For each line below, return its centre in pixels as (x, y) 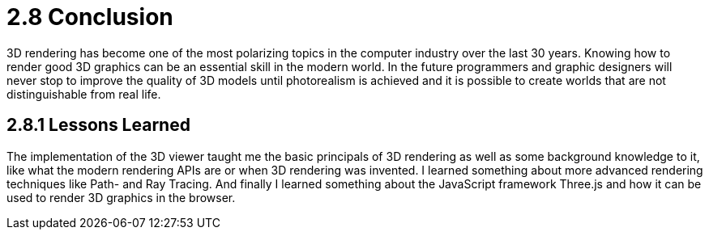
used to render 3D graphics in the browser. (121, 197)
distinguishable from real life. (84, 94)
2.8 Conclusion (90, 17)
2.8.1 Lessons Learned (98, 125)
